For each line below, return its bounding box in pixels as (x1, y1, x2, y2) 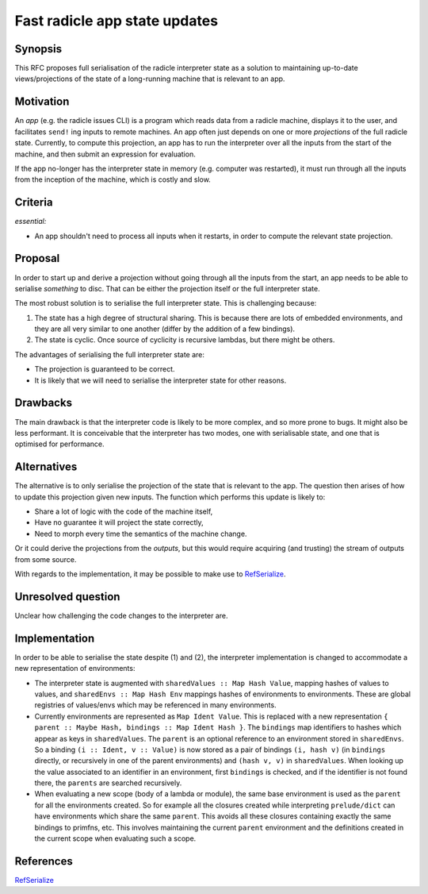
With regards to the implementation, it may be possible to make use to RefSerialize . (14, 568, 286, 579)
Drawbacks (14, 396, 73, 410)
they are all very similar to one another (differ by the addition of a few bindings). (34, 324, 296, 333)
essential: (14, 217, 47, 226)
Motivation (14, 95, 70, 109)
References (14, 854, 73, 868)
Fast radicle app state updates (14, 12, 218, 29)
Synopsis (14, 42, 63, 56)
